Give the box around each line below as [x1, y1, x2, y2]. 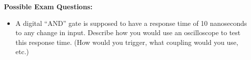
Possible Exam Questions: [4, 1, 92, 11]
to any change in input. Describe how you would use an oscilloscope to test [15, 27, 241, 38]
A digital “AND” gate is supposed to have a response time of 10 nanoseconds [15, 18, 247, 28]
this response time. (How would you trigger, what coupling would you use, [15, 37, 238, 47]
